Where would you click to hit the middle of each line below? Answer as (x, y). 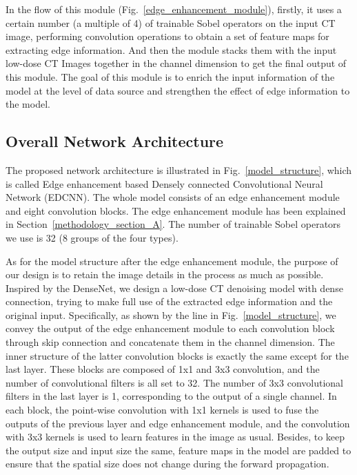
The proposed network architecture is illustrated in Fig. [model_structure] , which (179, 169)
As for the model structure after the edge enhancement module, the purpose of (172, 261)
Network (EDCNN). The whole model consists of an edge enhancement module (173, 197)
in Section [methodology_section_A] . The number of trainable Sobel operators (173, 224)
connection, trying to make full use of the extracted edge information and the (169, 301)
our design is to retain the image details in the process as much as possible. (165, 274)
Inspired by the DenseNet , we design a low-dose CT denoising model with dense (174, 288)
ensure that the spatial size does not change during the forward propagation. (167, 464)
